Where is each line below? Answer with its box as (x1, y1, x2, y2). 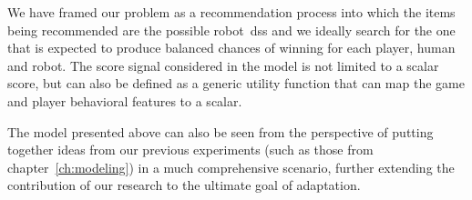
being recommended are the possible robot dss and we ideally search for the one (7, 20, 456, 39)
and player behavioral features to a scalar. (7, 91, 242, 110)
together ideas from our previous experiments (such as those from (7, 140, 374, 159)
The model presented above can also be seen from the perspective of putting (7, 122, 434, 141)
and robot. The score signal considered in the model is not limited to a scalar (7, 55, 439, 75)
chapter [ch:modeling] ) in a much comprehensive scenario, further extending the (7, 157, 455, 176)
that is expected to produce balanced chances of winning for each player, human (7, 38, 456, 57)
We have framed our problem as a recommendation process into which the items (7, 3, 456, 21)
